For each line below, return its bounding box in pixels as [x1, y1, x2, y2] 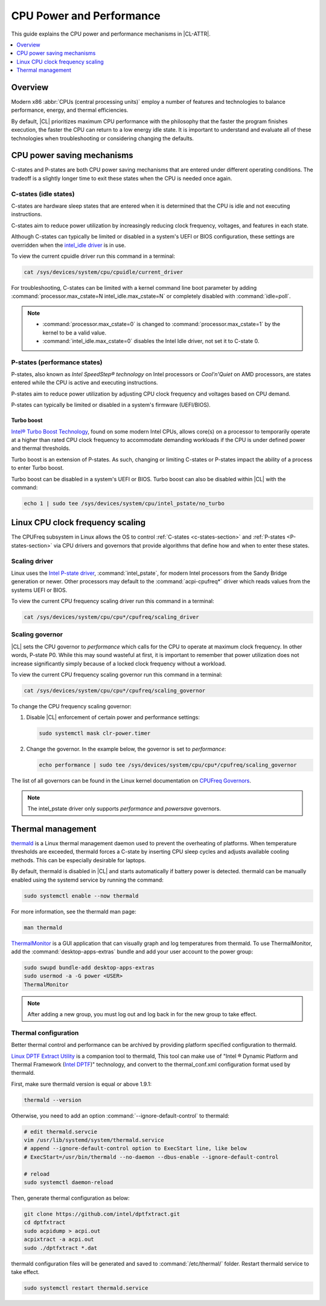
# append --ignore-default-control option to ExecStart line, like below [24, 1145, 247, 1152]
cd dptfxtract [24, 1219, 66, 1226]
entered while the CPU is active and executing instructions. [11, 379, 158, 386]
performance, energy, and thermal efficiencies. [11, 106, 129, 114]
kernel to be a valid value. [42, 329, 107, 336]
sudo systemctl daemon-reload [24, 1179, 113, 1186]
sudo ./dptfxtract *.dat [24, 1244, 98, 1251]
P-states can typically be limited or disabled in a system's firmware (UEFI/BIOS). [11, 402, 211, 409]
